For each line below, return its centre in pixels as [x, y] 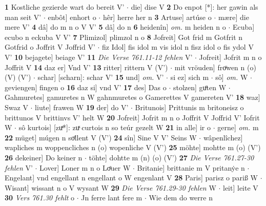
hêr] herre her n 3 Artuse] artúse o [157, 17]
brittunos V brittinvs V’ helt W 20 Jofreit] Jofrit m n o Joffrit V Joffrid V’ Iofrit [132, 117]
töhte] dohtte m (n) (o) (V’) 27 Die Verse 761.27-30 [171, 157]
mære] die [233, 17]
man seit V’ [23, 17]
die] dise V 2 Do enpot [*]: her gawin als [195, 7]
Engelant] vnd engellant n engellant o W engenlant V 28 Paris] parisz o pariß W [131, 178]
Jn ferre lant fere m [112, 198]
